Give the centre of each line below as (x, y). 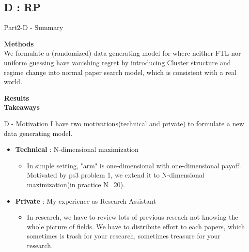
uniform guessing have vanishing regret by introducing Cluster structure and (117, 62)
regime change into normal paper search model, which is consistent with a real (120, 72)
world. (13, 82)
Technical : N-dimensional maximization (77, 149)
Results (16, 97)
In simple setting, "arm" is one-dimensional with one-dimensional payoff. (134, 165)
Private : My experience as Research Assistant (86, 200)
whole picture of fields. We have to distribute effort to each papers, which (136, 226)
